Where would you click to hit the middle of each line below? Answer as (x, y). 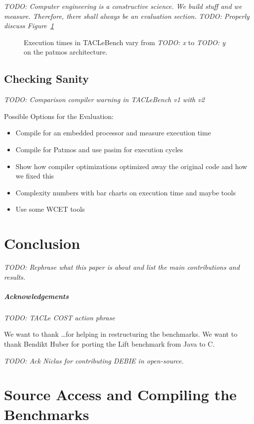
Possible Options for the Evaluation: (59, 116)
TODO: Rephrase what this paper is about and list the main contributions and (122, 267)
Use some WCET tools (50, 209)
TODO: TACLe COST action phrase (60, 317)
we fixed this (35, 176)
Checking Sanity (46, 79)
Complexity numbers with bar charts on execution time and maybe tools (126, 192)
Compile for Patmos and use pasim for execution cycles (99, 149)
